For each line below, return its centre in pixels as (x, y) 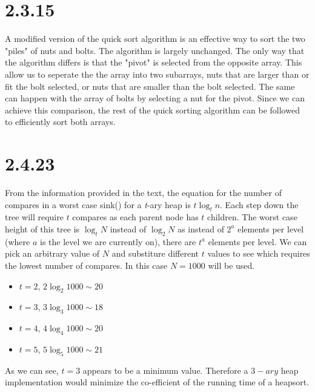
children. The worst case (252, 217)
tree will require (34, 217)
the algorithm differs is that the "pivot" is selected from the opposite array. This (154, 62)
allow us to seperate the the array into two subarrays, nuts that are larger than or (157, 74)
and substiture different (155, 253)
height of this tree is (42, 228)
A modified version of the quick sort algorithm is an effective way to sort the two (155, 39)
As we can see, (32, 370)
